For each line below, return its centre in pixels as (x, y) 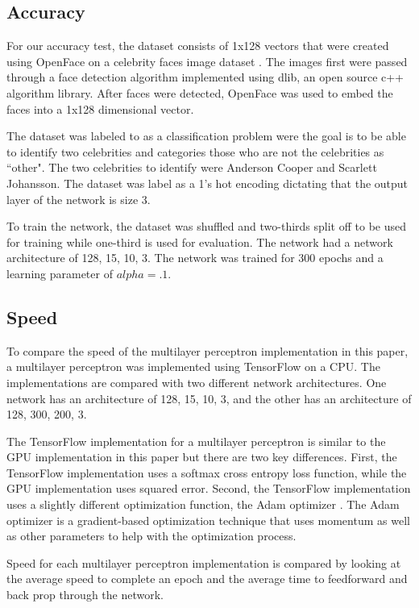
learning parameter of (60, 273)
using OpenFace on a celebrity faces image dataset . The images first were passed (207, 61)
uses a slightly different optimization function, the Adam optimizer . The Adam (203, 504)
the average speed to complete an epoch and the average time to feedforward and (207, 579)
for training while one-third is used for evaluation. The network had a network (200, 242)
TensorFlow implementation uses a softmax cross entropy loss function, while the (207, 472)
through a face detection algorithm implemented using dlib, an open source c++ (205, 77)
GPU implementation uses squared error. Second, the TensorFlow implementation (209, 488)
